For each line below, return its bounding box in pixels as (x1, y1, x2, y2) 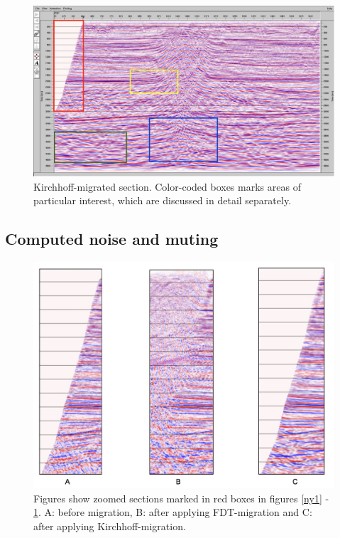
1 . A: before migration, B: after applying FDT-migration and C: (33, 505, 312, 519)
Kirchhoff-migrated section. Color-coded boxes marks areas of (33, 179, 301, 194)
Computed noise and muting (5, 228, 219, 250)
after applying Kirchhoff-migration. (33, 518, 186, 533)
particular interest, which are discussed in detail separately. (33, 193, 292, 208)
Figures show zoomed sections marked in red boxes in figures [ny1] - (33, 490, 329, 505)
